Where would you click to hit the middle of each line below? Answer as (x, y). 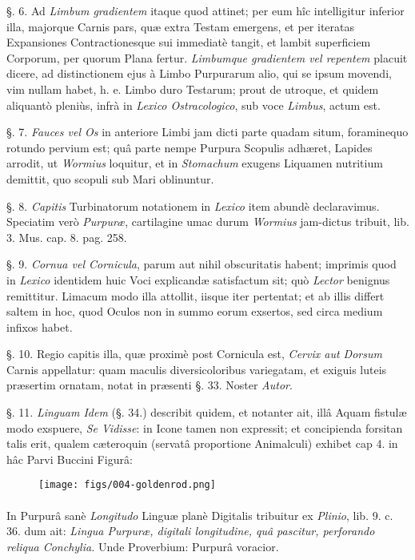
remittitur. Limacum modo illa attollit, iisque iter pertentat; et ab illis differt (196, 295)
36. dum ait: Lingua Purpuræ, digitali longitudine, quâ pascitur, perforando (191, 531)
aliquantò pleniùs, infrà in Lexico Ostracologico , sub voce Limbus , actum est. (194, 105)
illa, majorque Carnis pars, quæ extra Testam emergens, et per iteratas (181, 26)
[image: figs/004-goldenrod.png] (127, 485)
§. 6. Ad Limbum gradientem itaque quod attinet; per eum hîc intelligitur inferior (206, 10)
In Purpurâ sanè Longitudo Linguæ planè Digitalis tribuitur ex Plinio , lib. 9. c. (200, 515)
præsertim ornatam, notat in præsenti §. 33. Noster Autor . (150, 385)
